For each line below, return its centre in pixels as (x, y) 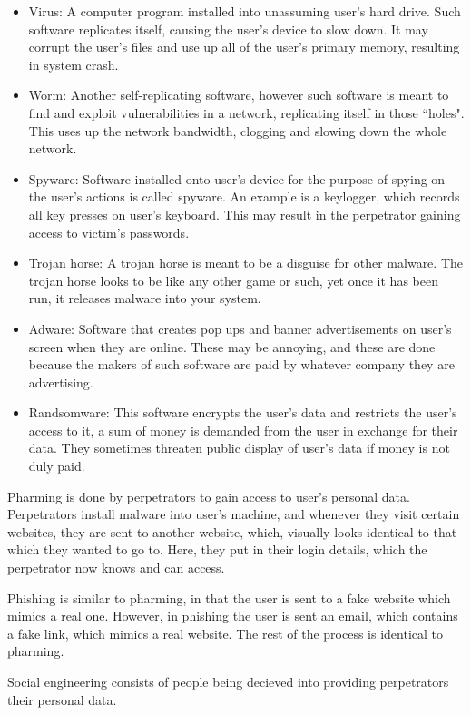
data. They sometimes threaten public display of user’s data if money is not (239, 448)
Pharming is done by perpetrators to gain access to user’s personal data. (209, 496)
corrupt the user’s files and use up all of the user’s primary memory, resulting (244, 47)
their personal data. (62, 699)
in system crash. (74, 64)
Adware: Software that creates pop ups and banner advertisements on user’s (240, 328)
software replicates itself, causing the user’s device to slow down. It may (228, 29)
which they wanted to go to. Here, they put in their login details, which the (217, 549)
